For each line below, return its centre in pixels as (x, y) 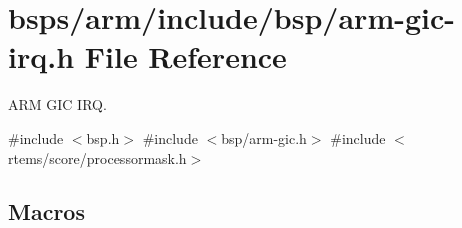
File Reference (185, 56)
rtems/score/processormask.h (97, 157)
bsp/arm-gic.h (264, 137)
